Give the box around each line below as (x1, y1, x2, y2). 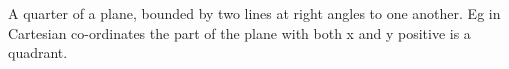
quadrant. (8, 42, 68, 63)
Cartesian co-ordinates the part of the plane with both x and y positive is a (8, 22, 471, 43)
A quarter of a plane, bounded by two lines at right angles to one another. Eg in (8, 3, 501, 23)
